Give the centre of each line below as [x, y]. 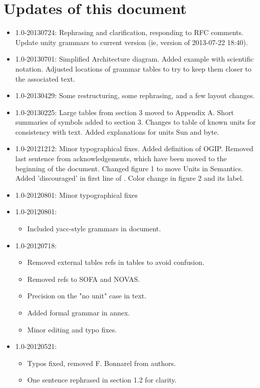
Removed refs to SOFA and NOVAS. [84, 279]
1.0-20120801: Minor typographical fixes [76, 195]
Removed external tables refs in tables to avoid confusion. [116, 262]
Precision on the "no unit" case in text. [87, 296]
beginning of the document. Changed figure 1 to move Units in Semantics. [129, 168]
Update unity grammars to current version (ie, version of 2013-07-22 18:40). [132, 42]
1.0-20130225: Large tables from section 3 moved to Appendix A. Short [124, 112]
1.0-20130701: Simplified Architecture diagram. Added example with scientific [135, 59]
